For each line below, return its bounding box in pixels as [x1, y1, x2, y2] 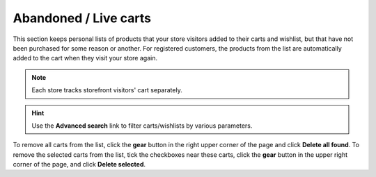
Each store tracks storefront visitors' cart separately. [31, 86, 182, 94]
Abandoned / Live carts [13, 10, 151, 26]
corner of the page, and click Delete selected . [13, 160, 146, 169]
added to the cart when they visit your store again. [13, 54, 158, 62]
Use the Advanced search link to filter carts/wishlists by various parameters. [31, 121, 253, 130]
